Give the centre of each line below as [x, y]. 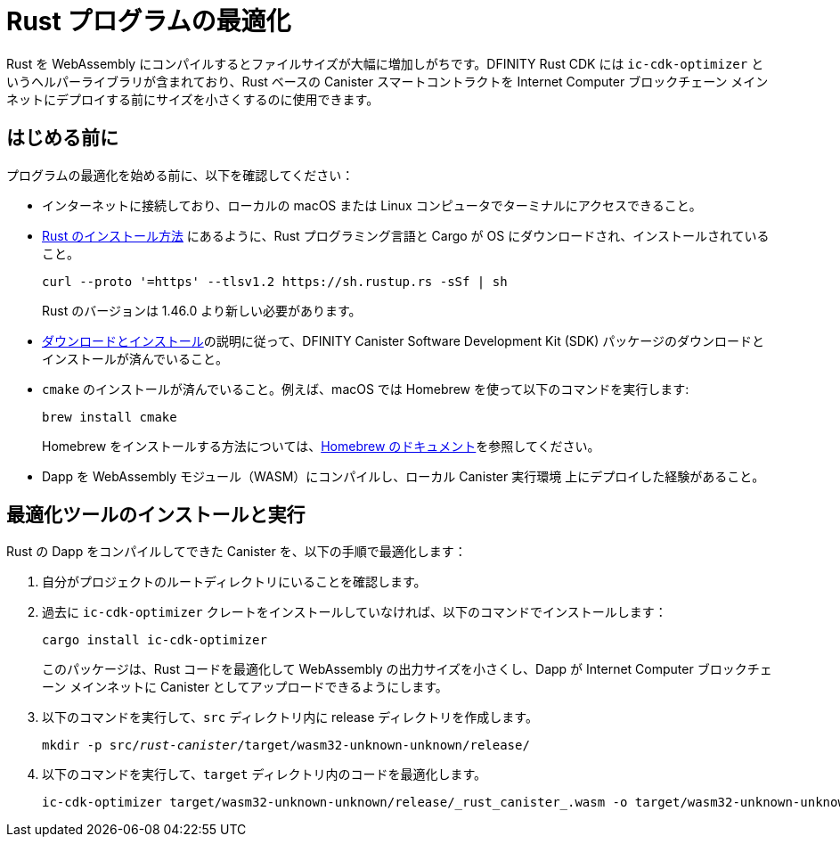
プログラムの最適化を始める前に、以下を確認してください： [180, 175]
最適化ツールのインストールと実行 [156, 515]
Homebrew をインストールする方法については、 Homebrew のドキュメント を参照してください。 [321, 446]
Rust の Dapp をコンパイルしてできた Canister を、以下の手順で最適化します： [237, 552]
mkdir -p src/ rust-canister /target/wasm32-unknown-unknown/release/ [286, 746]
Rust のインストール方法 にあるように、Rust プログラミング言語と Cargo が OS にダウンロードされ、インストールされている [406, 235]
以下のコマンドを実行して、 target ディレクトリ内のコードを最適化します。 [265, 774]
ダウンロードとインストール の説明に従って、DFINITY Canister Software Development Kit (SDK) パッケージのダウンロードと [404, 340]
